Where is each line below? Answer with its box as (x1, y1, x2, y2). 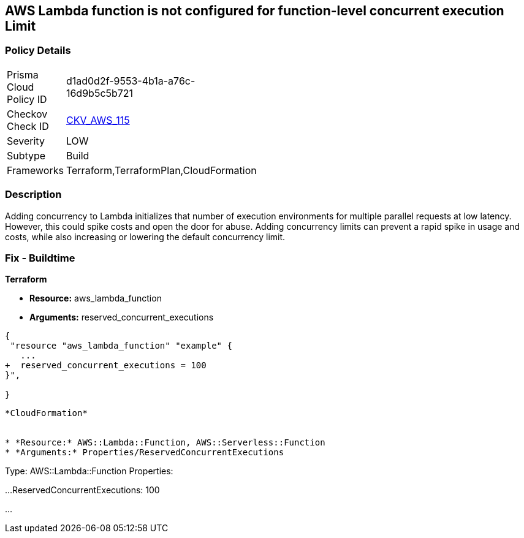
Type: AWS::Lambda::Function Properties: (5, 466, 173, 477)
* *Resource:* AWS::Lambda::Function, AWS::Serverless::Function (5, 438, 325, 448)
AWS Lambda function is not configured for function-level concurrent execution (5, 3, 504, 18)
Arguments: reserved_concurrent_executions (29, 312, 214, 323)
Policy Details (5, 44, 71, 57)
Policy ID (7, 93, 47, 105)
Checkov (7, 107, 48, 120)
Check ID (7, 119, 49, 132)
